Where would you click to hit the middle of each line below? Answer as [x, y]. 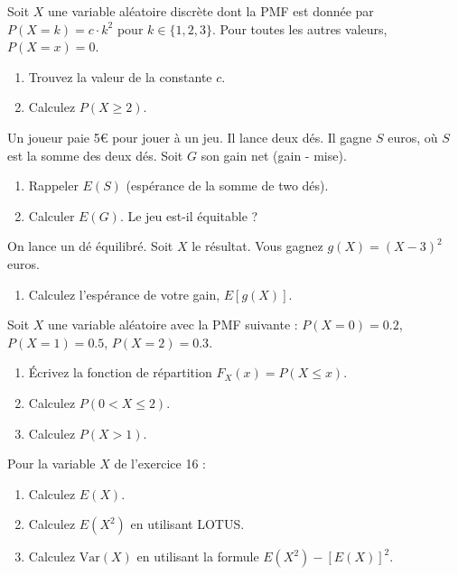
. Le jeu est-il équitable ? [189, 215]
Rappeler [53, 185]
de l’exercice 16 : [160, 464]
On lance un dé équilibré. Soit [90, 246]
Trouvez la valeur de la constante [120, 76]
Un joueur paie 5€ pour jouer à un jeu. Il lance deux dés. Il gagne [190, 137]
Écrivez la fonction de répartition [120, 372]
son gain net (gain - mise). [274, 155]
